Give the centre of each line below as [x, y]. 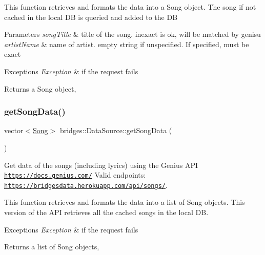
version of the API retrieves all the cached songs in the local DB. [106, 212]
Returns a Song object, [40, 88]
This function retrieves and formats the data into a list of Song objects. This [125, 202]
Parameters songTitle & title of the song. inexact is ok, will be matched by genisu [132, 34]
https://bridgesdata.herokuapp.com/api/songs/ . [86, 185]
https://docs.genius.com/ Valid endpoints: [75, 175]
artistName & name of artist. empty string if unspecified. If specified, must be [127, 44]
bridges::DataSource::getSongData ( [116, 130]
